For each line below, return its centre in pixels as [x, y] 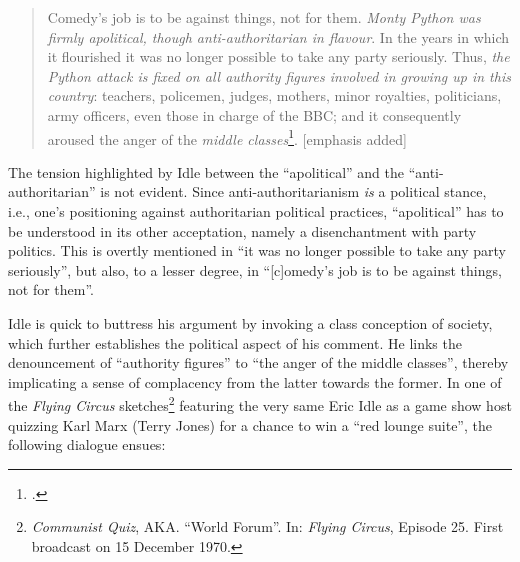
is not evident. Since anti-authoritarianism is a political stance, [293, 191]
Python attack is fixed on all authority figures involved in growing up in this [279, 75]
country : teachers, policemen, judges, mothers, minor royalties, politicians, [274, 95]
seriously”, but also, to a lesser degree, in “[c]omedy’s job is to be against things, [255, 269]
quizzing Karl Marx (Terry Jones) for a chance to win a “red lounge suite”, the [250, 424]
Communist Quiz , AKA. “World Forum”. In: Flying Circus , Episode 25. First [267, 526]
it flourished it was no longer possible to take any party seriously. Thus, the [278, 56]
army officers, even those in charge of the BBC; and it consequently [254, 114]
